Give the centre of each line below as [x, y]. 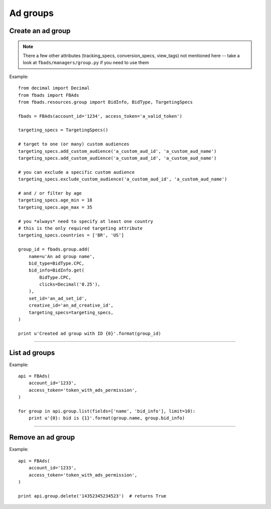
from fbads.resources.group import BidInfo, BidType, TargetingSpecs [106, 102]
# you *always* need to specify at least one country [86, 221]
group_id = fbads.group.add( [54, 249]
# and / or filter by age [50, 193]
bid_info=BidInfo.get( [56, 270]
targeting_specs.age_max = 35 [55, 207]
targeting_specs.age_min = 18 [55, 200]
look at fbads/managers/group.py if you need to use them [86, 63]
